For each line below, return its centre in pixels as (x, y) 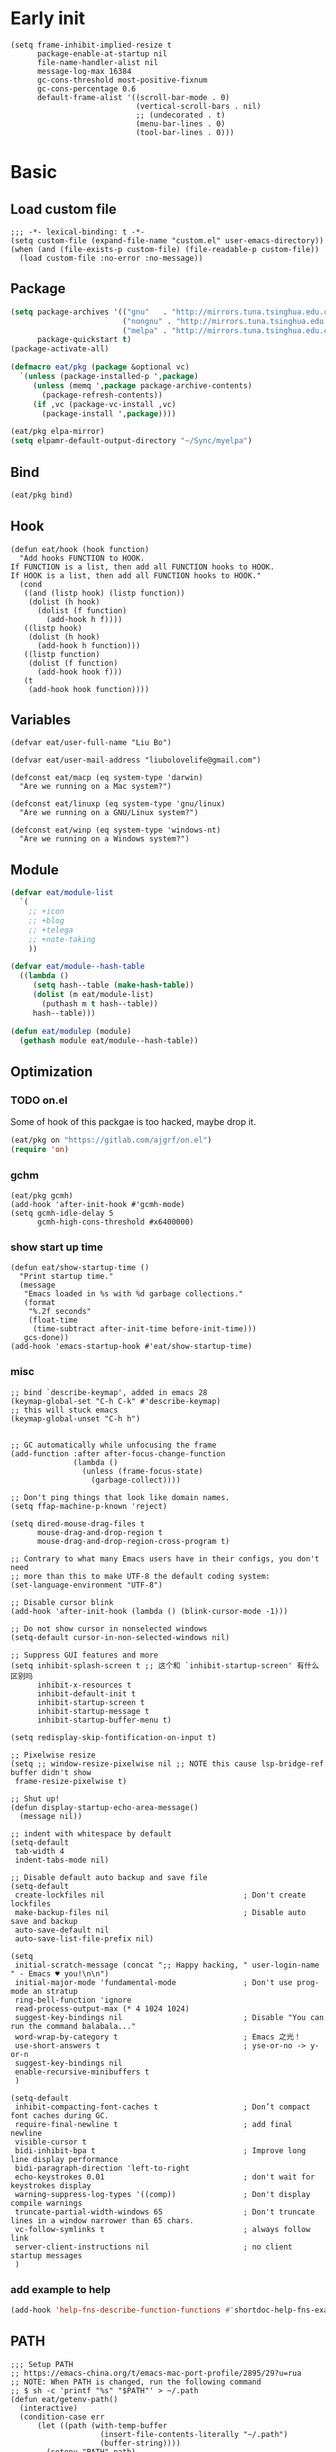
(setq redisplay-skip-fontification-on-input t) (113, 1737)
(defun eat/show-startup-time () (80, 1268)
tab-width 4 (39, 1851)
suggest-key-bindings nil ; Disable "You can (169, 2017)
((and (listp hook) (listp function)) (104, 593)
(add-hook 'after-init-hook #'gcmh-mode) (98, 1205)
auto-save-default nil (62, 1930)
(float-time (53, 1320)
